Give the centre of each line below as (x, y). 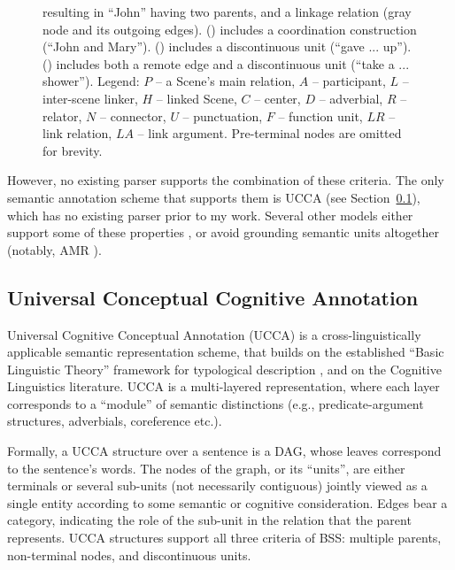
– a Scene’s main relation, (225, 81)
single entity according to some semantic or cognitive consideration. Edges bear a (227, 502)
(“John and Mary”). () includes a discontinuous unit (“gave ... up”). (227, 46)
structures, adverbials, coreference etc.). (115, 421)
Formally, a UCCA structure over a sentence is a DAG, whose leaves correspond (224, 451)
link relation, (77, 133)
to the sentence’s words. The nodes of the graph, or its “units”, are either (206, 468)
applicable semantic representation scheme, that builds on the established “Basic (226, 352)
